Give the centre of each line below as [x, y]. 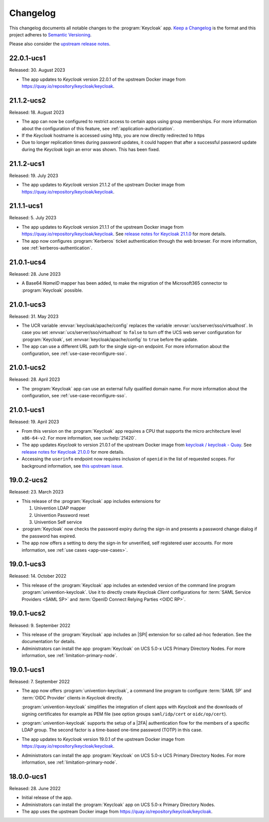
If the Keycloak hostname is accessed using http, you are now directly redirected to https [113, 136]
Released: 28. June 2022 [35, 788]
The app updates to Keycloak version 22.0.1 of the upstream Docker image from [104, 79]
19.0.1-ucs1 [27, 670]
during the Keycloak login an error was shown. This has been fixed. [91, 149]
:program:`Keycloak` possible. [52, 290]
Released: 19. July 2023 [34, 175]
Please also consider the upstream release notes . [60, 44]
